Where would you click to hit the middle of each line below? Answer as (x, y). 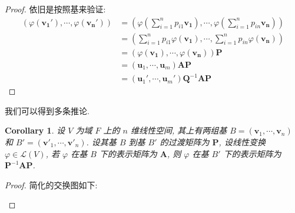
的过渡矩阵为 (185, 142)
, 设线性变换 (242, 142)
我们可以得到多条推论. (47, 110)
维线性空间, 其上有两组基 (179, 130)
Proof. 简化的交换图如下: (51, 184)
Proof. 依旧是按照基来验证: (55, 9)
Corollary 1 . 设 (35, 130)
